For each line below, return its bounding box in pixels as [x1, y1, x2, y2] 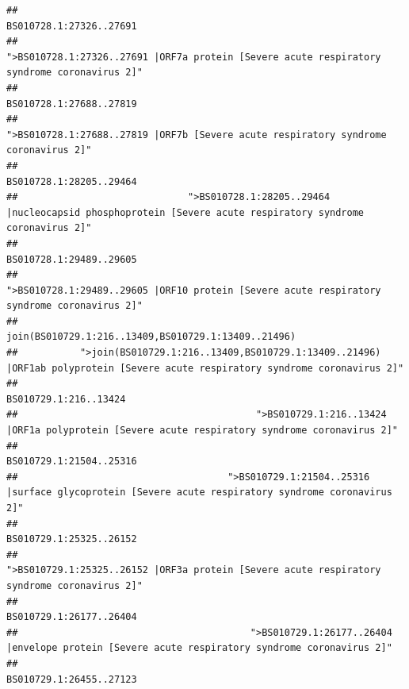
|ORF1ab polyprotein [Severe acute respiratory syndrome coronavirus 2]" [6, 362, 404, 374]
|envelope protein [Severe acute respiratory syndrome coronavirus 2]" [6, 642, 392, 654]
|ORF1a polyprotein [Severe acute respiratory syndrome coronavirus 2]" [6, 425, 398, 437]
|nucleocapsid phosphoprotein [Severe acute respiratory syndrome [6, 206, 365, 218]
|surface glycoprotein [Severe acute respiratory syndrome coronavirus [6, 487, 392, 498]
